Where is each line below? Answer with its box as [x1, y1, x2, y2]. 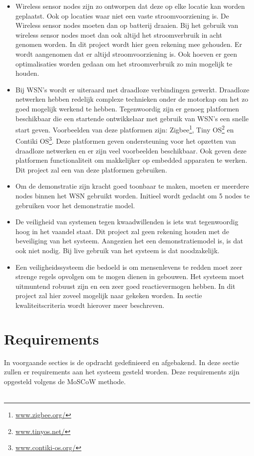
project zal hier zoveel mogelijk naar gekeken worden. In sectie [15, 290, 202, 301]
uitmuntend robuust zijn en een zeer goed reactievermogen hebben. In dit [15, 281, 235, 291]
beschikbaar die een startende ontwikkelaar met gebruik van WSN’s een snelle [15, 113, 249, 123]
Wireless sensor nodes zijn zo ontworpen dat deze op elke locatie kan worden [15, 1, 245, 11]
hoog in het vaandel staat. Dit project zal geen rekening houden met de [15, 226, 229, 236]
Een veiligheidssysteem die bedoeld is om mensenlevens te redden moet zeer [15, 261, 243, 272]
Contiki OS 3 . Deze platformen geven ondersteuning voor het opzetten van [15, 134, 236, 146]
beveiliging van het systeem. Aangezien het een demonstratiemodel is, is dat [15, 236, 243, 246]
